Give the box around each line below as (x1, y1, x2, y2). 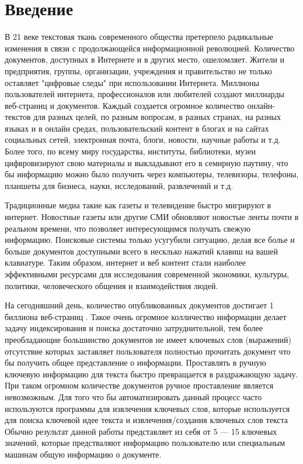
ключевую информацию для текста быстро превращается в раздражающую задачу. (5, 367, 298, 380)
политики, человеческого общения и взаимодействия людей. (5, 279, 218, 291)
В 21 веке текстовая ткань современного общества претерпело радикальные (5, 30, 273, 43)
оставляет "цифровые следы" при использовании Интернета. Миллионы (5, 76, 260, 88)
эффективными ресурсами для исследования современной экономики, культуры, (5, 268, 289, 280)
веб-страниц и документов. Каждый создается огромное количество (5, 99, 245, 111)
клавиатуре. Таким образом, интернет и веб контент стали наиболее (5, 256, 246, 269)
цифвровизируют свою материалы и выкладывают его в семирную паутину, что (5, 156, 288, 169)
